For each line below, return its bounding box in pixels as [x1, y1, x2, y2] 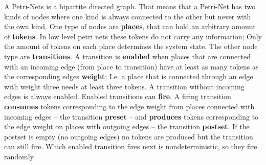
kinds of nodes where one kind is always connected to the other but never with [4, 11, 251, 21]
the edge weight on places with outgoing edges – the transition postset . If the [4, 121, 250, 132]
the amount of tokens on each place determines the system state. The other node [4, 41, 258, 52]
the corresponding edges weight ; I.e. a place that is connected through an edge [4, 71, 253, 82]
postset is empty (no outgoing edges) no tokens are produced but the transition [4, 131, 253, 142]
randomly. [4, 151, 35, 161]
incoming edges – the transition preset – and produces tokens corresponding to [4, 111, 259, 122]
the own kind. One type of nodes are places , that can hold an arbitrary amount [4, 21, 256, 32]
